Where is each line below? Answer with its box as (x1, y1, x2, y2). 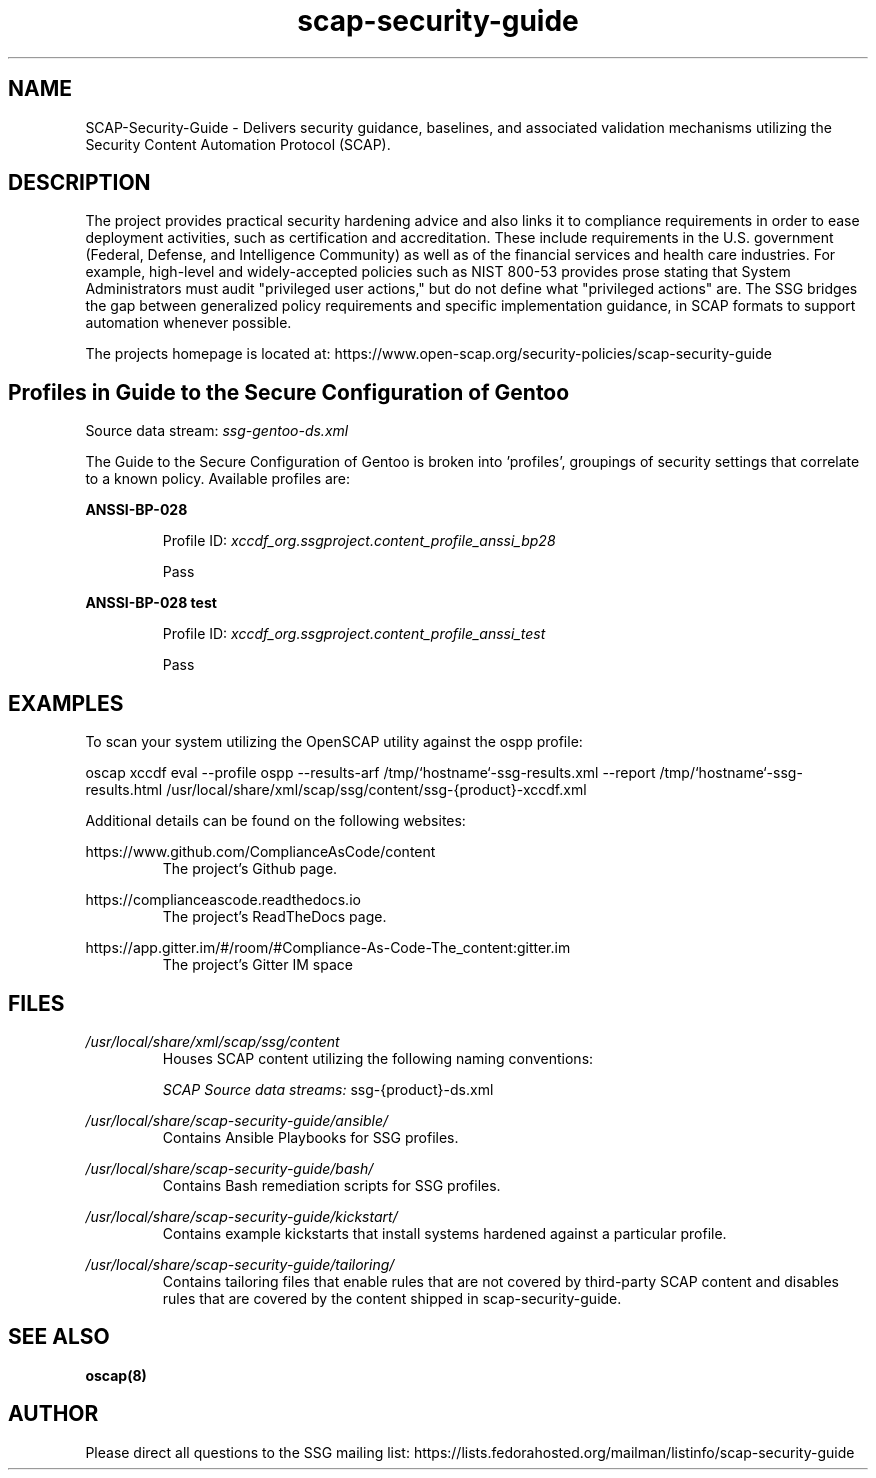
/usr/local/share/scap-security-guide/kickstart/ (85, 1207, 398, 1225)
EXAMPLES (8, 690, 124, 716)
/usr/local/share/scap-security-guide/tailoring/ (85, 1255, 395, 1273)
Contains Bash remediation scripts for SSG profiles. (162, 1176, 501, 1194)
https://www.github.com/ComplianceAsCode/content (85, 843, 436, 861)
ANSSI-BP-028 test (85, 594, 217, 612)
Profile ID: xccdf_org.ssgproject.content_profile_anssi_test (162, 625, 546, 643)
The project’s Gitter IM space (162, 956, 353, 974)
